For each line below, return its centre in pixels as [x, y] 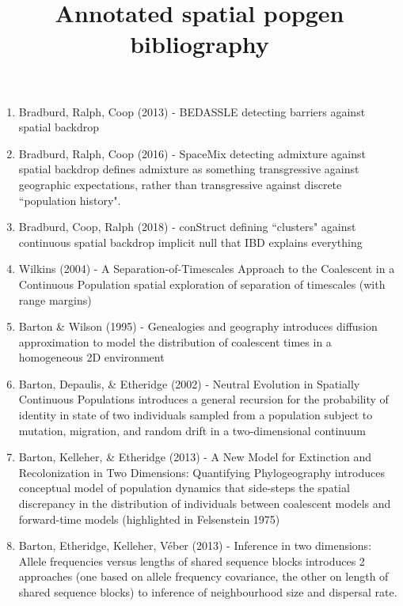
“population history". [70, 200]
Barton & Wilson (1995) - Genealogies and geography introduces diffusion [198, 326]
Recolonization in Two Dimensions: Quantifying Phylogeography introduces [201, 472]
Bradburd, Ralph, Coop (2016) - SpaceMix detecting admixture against [192, 153]
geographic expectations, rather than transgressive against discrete [180, 184]
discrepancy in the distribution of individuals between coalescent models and [205, 504]
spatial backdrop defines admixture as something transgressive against [189, 169]
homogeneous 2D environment [91, 357]
